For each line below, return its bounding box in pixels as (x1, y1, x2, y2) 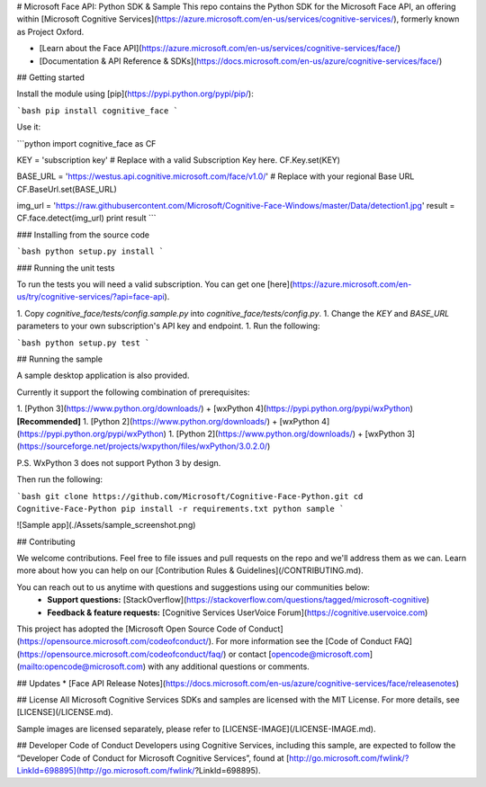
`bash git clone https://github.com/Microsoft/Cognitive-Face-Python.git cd (16, 491, 364, 501)
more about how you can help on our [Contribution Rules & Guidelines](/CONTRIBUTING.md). (16, 565, 364, 576)
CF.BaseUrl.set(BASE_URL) (16, 183, 117, 194)
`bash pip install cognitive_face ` (16, 105, 179, 116)
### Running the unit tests (16, 262, 115, 273)
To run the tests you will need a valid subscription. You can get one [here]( (16, 279, 293, 290)
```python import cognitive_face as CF (16, 138, 157, 148)
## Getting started (16, 72, 85, 83)
